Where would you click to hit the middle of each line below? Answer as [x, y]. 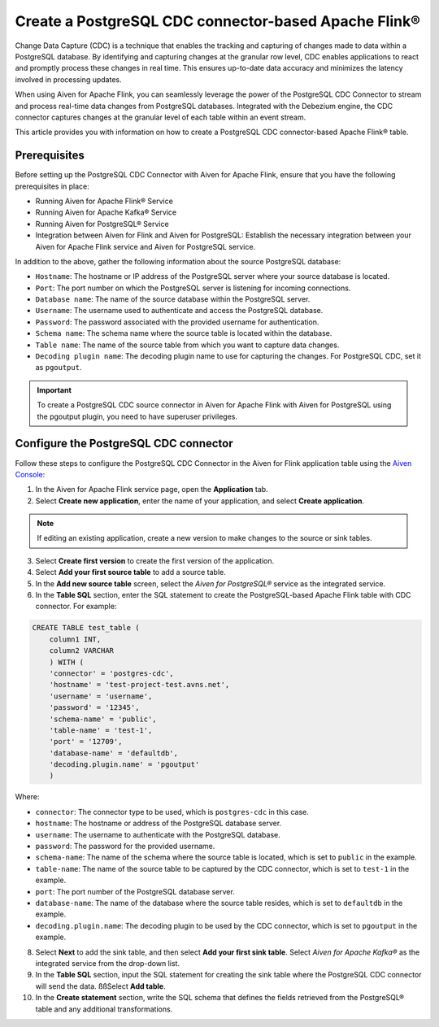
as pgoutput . [59, 368]
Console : [30, 474]
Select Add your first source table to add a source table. [131, 572]
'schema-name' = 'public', [103, 719]
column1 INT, [75, 639]
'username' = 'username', [101, 696]
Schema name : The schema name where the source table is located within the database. [184, 333]
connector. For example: [76, 607]
